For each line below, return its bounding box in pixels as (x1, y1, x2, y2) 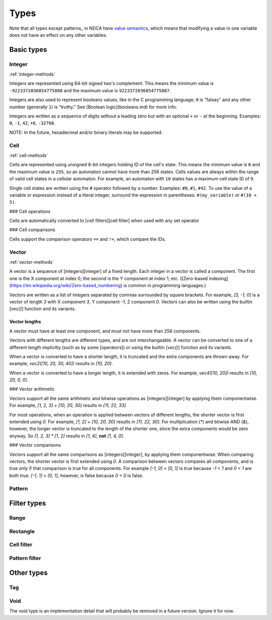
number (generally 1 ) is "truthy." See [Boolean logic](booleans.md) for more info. (9, 104, 177, 110)
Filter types (9, 499, 46, 508)
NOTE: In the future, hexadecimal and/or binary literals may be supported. (9, 129, 163, 135)
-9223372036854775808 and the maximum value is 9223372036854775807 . (9, 87, 171, 93)
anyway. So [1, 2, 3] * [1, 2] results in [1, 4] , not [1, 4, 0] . (9, 433, 124, 439)
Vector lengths (9, 319, 41, 325)
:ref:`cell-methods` (9, 152, 48, 158)
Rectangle (9, 528, 35, 535)
